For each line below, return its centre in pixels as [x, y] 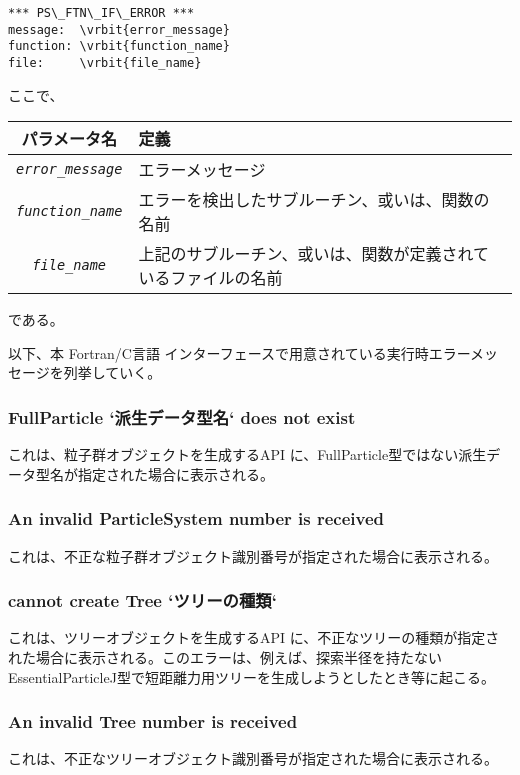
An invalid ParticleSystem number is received [196, 518]
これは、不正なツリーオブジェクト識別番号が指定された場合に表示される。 [253, 758]
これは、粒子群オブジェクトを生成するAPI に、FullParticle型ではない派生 [247, 454]
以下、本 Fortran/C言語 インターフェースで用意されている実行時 [218, 352]
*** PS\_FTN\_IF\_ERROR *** [101, 13]
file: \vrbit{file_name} [105, 62]
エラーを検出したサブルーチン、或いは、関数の [314, 200]
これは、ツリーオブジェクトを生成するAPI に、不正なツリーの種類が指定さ [254, 637]
